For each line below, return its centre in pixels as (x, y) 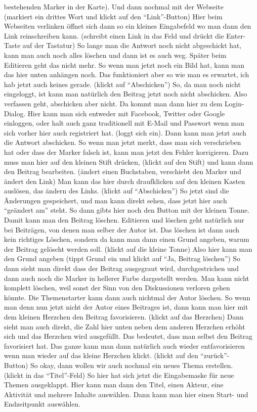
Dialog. (15, 113)
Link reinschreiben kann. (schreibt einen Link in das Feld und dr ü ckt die (114, 35)
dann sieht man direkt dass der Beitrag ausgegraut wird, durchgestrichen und (121, 268)
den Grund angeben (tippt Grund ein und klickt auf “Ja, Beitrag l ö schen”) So (122, 258)
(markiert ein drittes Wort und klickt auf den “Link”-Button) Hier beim (113, 16)
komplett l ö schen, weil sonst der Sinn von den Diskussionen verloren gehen (117, 288)
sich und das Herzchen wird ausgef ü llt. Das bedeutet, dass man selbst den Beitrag (128, 336)
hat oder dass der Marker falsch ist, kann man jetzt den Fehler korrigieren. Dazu (126, 152)
